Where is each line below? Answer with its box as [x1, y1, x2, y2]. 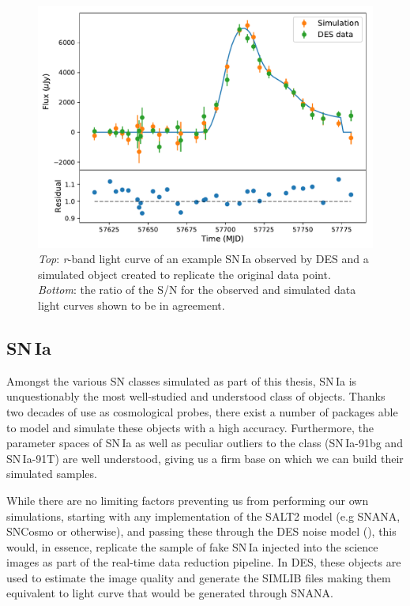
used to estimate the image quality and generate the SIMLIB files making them [6, 569, 391, 585]
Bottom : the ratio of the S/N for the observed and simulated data [38, 281, 356, 298]
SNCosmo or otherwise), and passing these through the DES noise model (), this [6, 523, 397, 540]
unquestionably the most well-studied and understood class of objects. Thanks [6, 388, 386, 405]
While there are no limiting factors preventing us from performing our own [6, 491, 369, 508]
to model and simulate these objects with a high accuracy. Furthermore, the [6, 419, 374, 435]
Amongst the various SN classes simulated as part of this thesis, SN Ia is [6, 372, 357, 389]
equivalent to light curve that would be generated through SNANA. [6, 585, 333, 601]
